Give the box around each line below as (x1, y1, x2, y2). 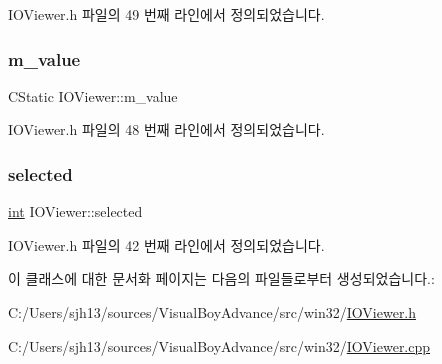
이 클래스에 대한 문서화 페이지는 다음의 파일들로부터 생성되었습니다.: (8, 268, 435, 289)
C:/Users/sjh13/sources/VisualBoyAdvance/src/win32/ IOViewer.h (8, 302, 417, 322)
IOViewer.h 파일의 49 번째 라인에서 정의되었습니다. (8, 4, 325, 24)
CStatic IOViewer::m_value (8, 85, 178, 106)
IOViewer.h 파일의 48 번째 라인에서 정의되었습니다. (8, 119, 325, 140)
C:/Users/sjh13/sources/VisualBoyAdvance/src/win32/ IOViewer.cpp (8, 335, 431, 356)
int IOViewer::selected (8, 201, 143, 222)
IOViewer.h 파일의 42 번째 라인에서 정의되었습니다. (8, 234, 325, 255)
